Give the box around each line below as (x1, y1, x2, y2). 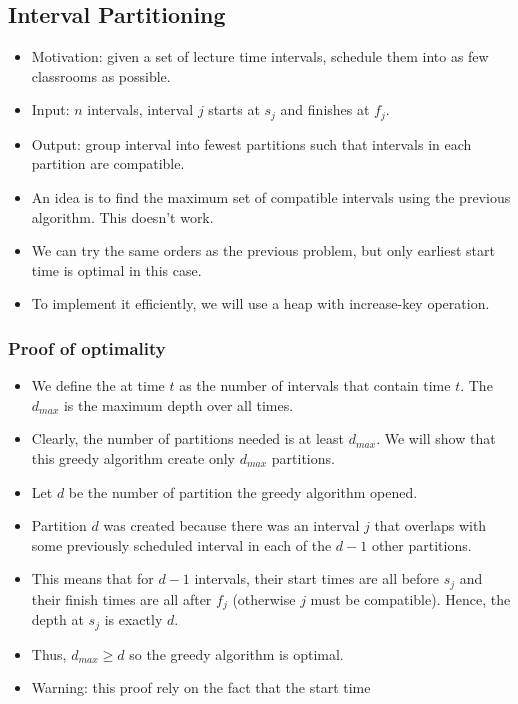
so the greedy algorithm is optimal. (129, 643, 344, 664)
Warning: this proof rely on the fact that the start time (31, 677, 371, 698)
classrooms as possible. (31, 65, 171, 86)
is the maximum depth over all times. (63, 394, 294, 415)
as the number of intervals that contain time (179, 375, 451, 396)
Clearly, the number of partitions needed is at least (31, 428, 345, 449)
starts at (208, 99, 260, 120)
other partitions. (371, 534, 472, 555)
